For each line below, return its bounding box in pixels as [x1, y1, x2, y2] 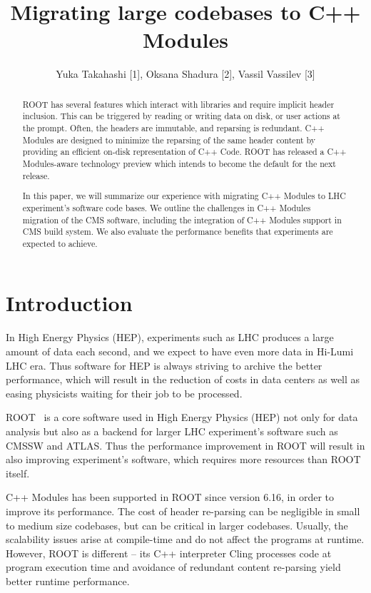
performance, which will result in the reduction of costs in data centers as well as [6, 372, 360, 387]
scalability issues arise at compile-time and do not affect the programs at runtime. [6, 532, 365, 547]
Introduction [6, 288, 133, 318]
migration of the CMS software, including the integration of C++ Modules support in [22, 213, 342, 225]
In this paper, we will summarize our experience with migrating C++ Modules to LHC [22, 190, 346, 202]
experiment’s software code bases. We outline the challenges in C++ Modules [22, 201, 311, 213]
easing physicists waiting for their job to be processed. [6, 385, 243, 400]
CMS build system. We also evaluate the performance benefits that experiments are [22, 225, 333, 238]
